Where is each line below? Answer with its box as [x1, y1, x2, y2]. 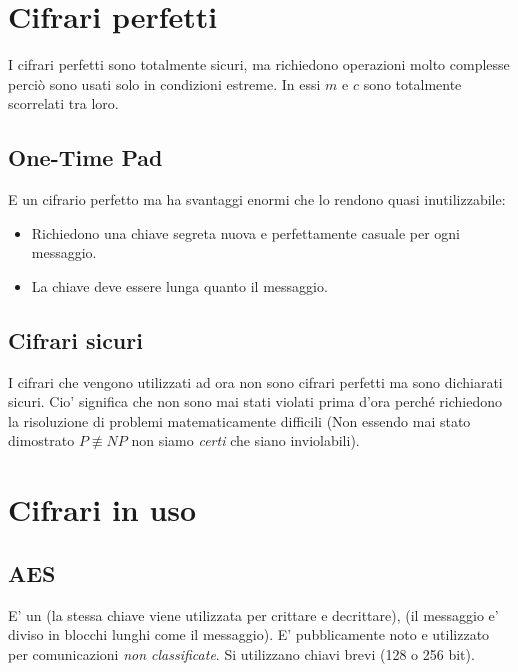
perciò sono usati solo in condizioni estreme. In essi [8, 73, 321, 94]
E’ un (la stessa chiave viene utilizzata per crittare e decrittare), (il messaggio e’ [8, 604, 499, 625]
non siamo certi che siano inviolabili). [131, 430, 360, 451]
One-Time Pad [8, 142, 163, 173]
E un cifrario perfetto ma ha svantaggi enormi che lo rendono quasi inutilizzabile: [8, 189, 506, 210]
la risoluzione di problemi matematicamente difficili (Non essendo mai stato [8, 410, 471, 431]
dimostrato [8, 430, 75, 451]
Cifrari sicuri [8, 324, 143, 355]
